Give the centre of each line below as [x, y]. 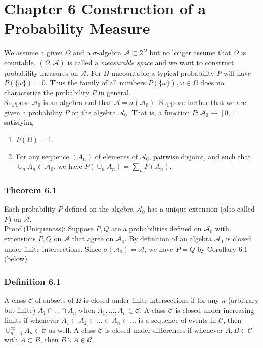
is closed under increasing [215, 310]
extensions [20, 239]
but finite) [20, 310]
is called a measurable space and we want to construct [151, 62]
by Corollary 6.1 [223, 248]
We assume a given [34, 53]
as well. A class [72, 329]
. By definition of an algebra [168, 239]
